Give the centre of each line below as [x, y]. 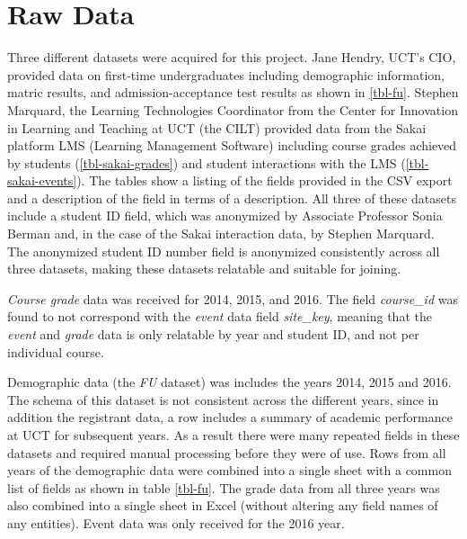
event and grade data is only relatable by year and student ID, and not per [213, 334]
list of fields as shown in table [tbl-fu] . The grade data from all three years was [224, 487]
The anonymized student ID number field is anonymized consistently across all [224, 251]
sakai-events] [42, 180]
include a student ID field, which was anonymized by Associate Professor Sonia [225, 216]
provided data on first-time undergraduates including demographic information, [226, 74]
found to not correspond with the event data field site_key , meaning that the [220, 316]
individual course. [56, 351]
